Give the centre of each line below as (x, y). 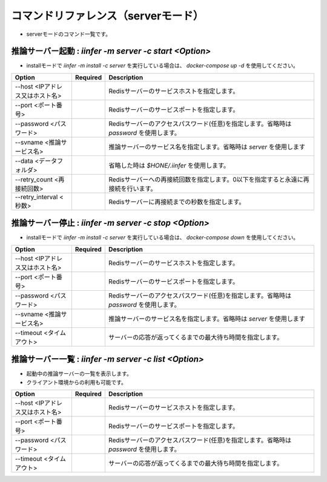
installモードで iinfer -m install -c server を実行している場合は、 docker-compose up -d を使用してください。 (163, 66)
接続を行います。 (133, 188)
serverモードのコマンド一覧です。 (69, 34)
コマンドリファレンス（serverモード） (107, 16)
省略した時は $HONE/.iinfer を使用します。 (169, 165)
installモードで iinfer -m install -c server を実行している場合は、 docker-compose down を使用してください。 (163, 237)
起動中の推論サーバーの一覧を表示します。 (79, 374)
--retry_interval (36, 197)
